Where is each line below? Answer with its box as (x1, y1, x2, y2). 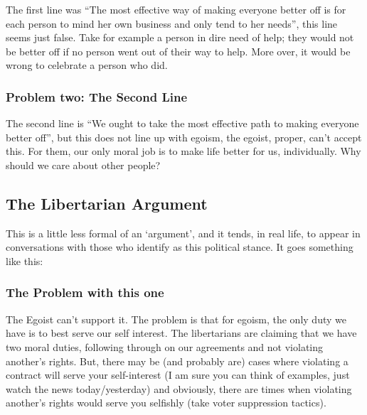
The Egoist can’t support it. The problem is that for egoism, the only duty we (6, 311, 346, 326)
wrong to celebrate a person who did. (6, 58, 168, 72)
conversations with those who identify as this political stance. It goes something (6, 239, 353, 254)
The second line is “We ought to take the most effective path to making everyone (6, 116, 359, 131)
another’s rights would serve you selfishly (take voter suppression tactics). (6, 395, 326, 410)
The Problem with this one (6, 284, 164, 301)
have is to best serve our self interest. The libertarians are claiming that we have (6, 325, 357, 340)
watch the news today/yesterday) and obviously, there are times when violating (6, 381, 352, 396)
